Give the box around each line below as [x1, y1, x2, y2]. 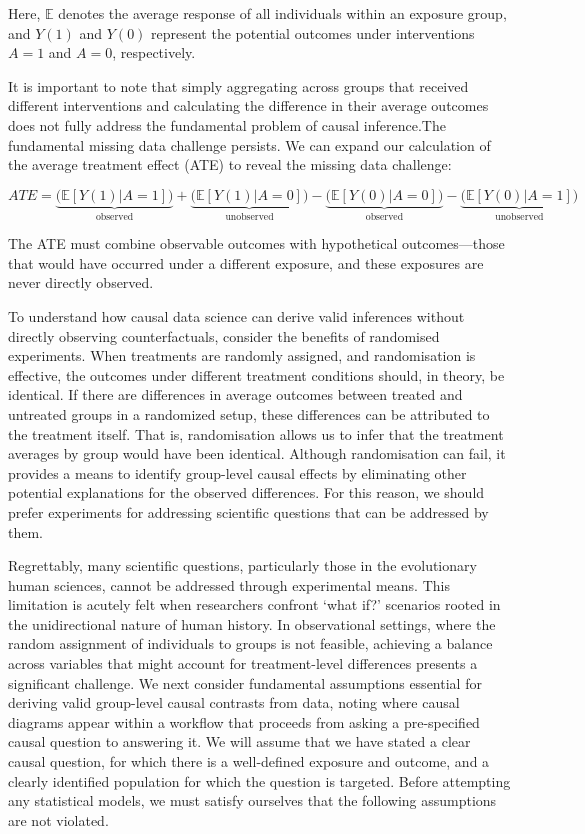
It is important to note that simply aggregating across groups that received [8, 75, 469, 96]
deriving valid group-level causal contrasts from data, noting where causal [8, 692, 460, 713]
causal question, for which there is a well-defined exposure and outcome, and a [8, 751, 490, 772]
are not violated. [8, 809, 109, 830]
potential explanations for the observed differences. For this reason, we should [8, 482, 485, 503]
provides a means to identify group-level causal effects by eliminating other [8, 462, 467, 483]
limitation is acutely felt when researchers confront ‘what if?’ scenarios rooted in [8, 594, 501, 615]
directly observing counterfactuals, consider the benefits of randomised [8, 325, 440, 346]
